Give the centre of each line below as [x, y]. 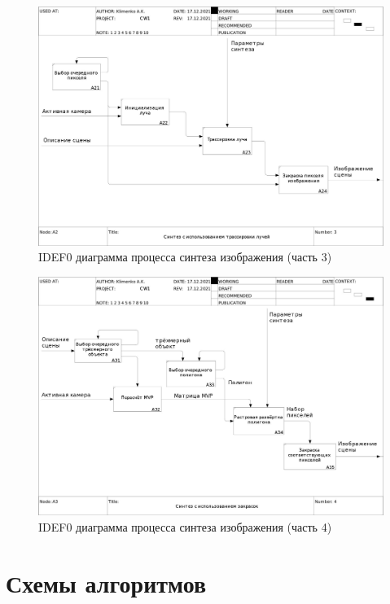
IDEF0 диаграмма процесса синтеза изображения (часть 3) [185, 257]
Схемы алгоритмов [106, 582]
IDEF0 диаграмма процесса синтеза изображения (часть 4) [185, 526]
